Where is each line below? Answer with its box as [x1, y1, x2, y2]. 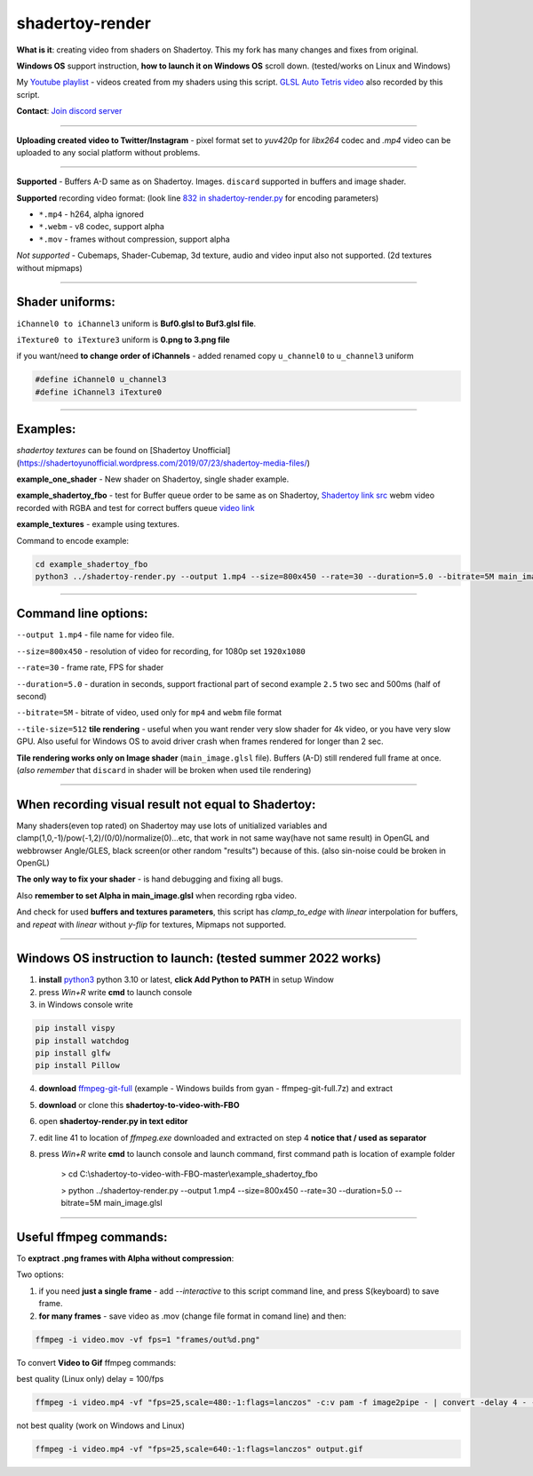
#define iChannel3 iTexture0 [35, 387, 163, 397]
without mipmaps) [16, 262, 84, 273]
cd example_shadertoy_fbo [35, 559, 148, 569]
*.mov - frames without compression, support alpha [38, 234, 230, 244]
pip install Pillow [35, 1060, 120, 1071]
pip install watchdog [35, 1035, 130, 1046]
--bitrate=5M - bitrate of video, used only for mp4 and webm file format [16, 707, 282, 718]
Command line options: [16, 606, 148, 621]
